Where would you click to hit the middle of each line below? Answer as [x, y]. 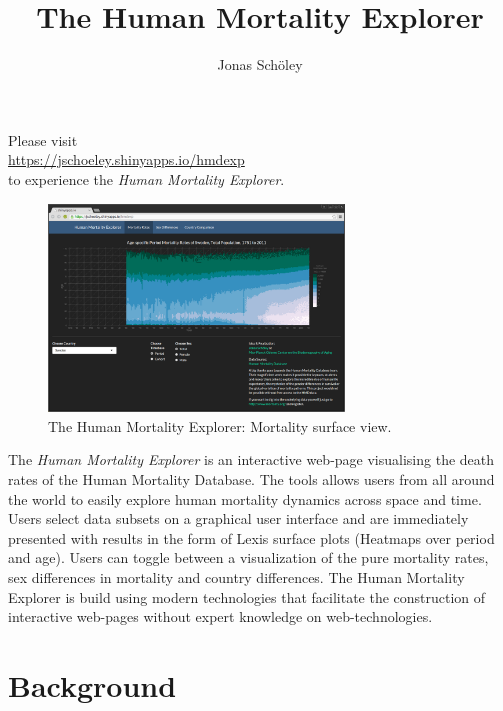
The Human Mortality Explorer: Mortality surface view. [220, 425]
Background [92, 684]
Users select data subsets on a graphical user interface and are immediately [238, 518]
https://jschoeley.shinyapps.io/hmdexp [126, 159]
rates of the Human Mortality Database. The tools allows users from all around [251, 478]
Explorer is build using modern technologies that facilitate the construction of [247, 596]
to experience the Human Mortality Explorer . [146, 178]
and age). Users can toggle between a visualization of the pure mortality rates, [248, 557]
